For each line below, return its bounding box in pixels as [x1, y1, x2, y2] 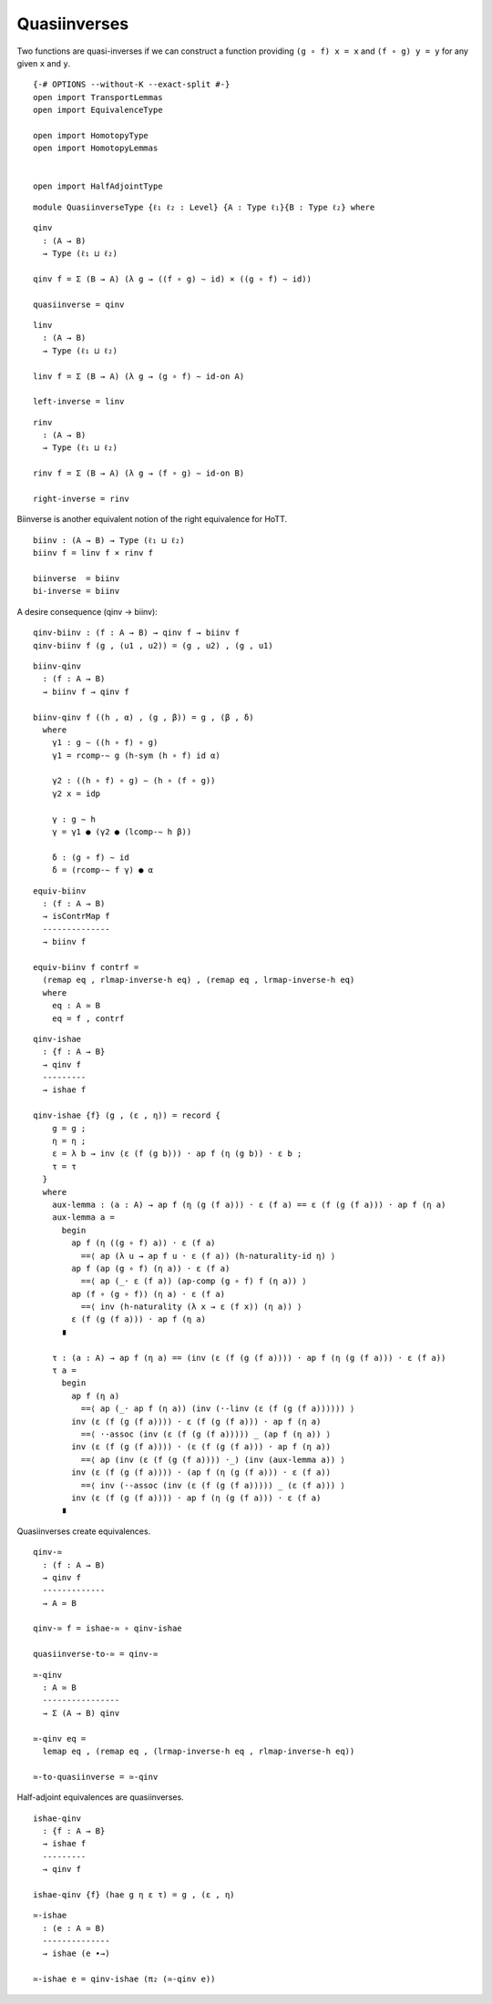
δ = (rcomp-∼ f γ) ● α [51, 865, 154, 875]
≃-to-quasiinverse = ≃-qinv [33, 1772, 159, 1782]
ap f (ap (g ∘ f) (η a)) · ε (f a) [71, 1263, 231, 1273]
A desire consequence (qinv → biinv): [16, 606, 159, 617]
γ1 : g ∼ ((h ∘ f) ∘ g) [51, 738, 159, 748]
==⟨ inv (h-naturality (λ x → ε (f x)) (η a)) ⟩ [80, 1302, 302, 1312]
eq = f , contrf [51, 1013, 125, 1024]
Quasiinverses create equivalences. [16, 1526, 151, 1537]
